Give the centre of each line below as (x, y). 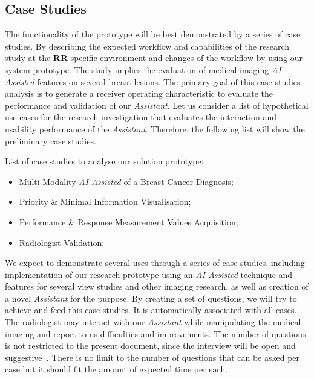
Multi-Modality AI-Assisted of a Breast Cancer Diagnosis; (126, 181)
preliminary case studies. (51, 141)
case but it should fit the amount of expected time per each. (116, 369)
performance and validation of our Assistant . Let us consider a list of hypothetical (157, 105)
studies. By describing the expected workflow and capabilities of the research (147, 46)
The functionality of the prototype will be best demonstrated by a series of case (153, 34)
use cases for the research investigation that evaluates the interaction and (141, 117)
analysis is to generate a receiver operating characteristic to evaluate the (139, 93)
